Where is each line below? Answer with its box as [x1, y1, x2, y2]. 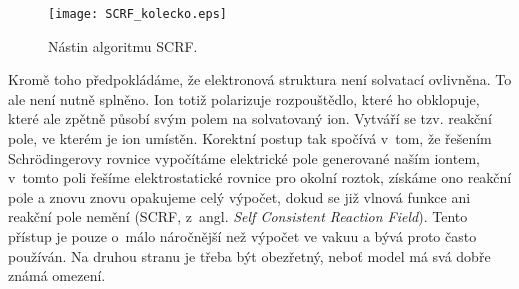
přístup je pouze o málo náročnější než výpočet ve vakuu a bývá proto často [8, 226, 477, 246]
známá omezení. [8, 265, 106, 286]
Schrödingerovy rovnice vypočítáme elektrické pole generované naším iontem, [8, 147, 480, 168]
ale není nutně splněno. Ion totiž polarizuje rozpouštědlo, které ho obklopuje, [8, 88, 480, 109]
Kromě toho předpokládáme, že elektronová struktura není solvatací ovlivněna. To [8, 69, 512, 90]
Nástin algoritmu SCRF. [48, 35, 198, 56]
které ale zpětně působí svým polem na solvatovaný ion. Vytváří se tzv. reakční [8, 108, 492, 129]
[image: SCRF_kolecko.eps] [48, 7, 227, 21]
